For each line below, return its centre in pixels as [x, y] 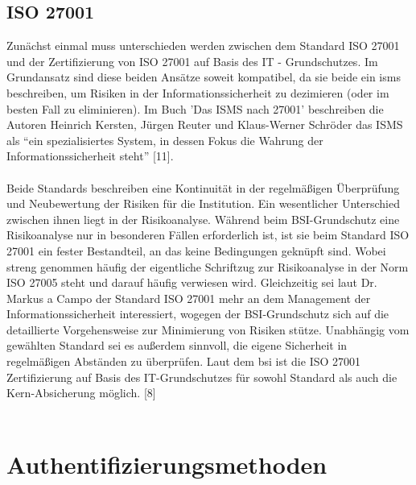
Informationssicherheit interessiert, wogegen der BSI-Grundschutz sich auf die [198, 314]
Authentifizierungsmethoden [167, 464]
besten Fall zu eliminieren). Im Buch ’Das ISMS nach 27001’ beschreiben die [195, 108]
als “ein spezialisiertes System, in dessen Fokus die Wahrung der [165, 140]
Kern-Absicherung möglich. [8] [81, 393]
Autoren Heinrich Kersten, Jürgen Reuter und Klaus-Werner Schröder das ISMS [205, 124]
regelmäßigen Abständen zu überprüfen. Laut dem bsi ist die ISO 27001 [184, 361]
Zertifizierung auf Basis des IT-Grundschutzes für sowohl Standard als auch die [202, 377]
